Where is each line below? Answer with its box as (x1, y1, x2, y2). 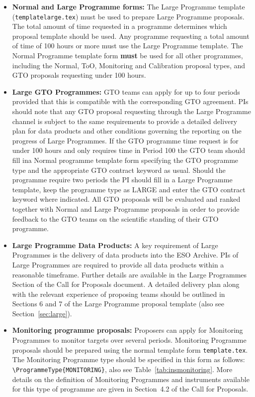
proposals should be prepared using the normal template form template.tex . (12, 344, 248, 355)
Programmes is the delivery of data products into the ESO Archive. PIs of (12, 250, 239, 260)
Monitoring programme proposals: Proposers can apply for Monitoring (12, 325, 243, 335)
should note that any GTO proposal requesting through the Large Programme (12, 106, 251, 116)
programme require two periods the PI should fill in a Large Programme (12, 174, 233, 185)
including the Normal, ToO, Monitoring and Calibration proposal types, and (12, 60, 246, 70)
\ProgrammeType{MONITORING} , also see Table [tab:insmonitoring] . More (12, 364, 233, 374)
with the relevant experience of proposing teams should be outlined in (12, 288, 225, 299)
